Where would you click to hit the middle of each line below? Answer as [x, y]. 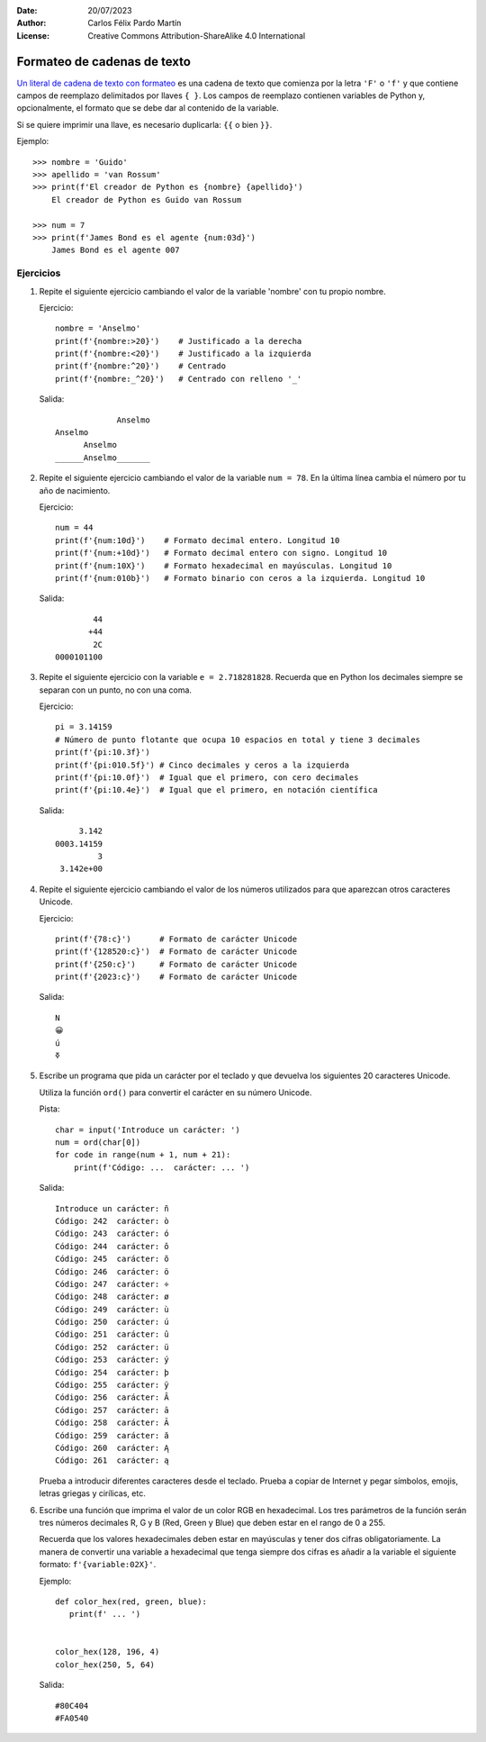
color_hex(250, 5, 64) [105, 1665]
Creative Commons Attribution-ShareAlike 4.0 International [197, 35]
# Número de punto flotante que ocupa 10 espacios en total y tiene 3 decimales [238, 739]
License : [33, 35]
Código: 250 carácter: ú [112, 1322]
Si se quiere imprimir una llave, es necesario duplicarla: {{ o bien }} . [144, 124]
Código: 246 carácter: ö [112, 1271]
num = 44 [74, 528]
